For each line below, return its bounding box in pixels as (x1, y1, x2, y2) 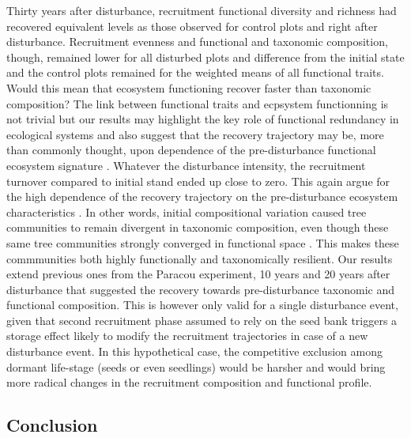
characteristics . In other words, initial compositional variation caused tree (6, 203, 367, 220)
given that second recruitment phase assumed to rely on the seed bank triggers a (6, 312, 398, 328)
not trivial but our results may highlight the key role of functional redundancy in (6, 111, 399, 127)
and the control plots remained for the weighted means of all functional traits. (6, 64, 384, 81)
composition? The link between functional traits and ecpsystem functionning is (6, 95, 389, 111)
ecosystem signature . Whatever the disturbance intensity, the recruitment (6, 157, 366, 173)
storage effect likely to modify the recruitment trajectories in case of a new (6, 327, 368, 344)
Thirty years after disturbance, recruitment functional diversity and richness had (6, 2, 397, 18)
